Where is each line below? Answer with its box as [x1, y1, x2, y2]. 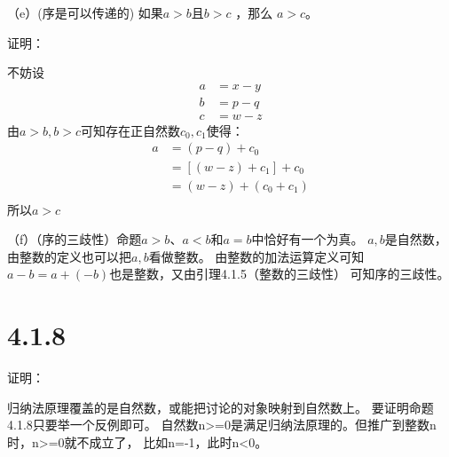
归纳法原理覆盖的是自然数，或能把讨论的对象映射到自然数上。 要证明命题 [7, 398, 434, 416]
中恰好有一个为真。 [251, 230, 364, 248]
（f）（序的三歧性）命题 [7, 230, 142, 248]
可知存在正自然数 [81, 121, 181, 139]
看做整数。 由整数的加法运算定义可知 [148, 247, 365, 265]
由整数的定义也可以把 [7, 247, 131, 265]
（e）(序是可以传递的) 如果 [7, 4, 163, 21]
